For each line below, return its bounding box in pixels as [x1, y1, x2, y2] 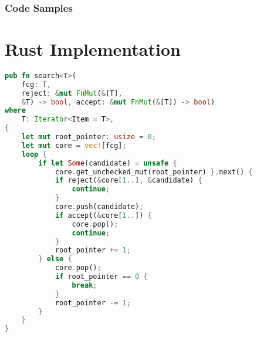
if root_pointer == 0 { [55, 272, 148, 281]
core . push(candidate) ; [55, 203, 144, 211]
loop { [21, 150, 47, 159]
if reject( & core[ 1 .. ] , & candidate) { [55, 176, 202, 185]
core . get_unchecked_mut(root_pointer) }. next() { [55, 167, 253, 176]
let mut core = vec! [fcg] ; [21, 141, 127, 150]
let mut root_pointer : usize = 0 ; [21, 133, 156, 141]
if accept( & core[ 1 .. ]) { [55, 211, 152, 220]
